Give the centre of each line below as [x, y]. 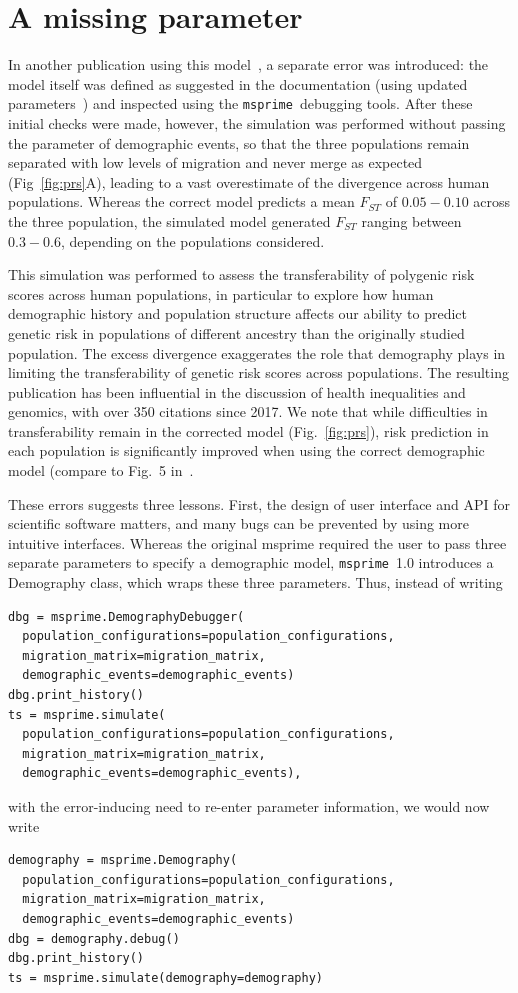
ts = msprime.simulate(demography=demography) [165, 977]
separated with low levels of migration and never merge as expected [215, 162]
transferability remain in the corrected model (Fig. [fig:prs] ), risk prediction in [248, 430]
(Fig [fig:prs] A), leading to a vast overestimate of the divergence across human [249, 181]
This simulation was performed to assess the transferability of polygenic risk [241, 274]
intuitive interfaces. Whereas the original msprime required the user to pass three [257, 542]
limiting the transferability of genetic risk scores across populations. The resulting [258, 372]
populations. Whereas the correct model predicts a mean [181, 201]
